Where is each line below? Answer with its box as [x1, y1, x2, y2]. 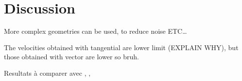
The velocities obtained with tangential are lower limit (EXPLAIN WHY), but [4, 42, 239, 52]
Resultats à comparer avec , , [4, 67, 91, 78]
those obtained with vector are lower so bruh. [4, 52, 139, 62]
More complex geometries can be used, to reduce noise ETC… [4, 26, 187, 36]
